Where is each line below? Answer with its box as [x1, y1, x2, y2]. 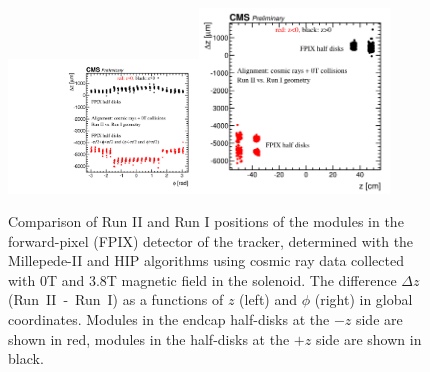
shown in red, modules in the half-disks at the [8, 328, 290, 349]
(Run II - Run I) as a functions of [8, 289, 224, 310]
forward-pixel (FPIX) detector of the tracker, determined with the [8, 230, 414, 251]
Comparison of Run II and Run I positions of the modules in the [8, 211, 404, 232]
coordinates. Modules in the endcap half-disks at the [8, 309, 330, 330]
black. [8, 348, 44, 369]
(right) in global [314, 289, 413, 310]
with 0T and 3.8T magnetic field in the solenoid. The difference [8, 269, 397, 290]
